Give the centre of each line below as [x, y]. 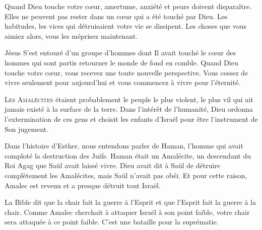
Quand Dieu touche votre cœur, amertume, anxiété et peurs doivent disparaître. [128, 6]
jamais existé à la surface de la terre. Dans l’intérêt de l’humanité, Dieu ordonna [129, 109]
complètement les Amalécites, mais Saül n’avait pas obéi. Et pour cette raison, [126, 175]
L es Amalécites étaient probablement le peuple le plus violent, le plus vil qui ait [129, 99]
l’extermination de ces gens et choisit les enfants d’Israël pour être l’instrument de [131, 119]
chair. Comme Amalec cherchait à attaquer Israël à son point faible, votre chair [127, 212]
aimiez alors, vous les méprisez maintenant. [71, 35]
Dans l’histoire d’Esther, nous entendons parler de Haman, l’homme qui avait [124, 146]
